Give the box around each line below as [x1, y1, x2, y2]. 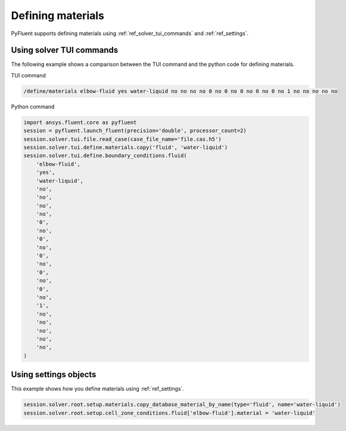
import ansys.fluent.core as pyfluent [23, 119, 137, 126]
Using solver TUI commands [11, 45, 119, 55]
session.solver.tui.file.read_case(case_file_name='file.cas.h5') [23, 136, 222, 142]
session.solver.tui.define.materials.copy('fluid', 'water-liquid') [23, 143, 228, 151]
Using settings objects [11, 370, 96, 380]
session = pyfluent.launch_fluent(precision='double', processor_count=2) [23, 127, 247, 134]
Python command [11, 103, 55, 110]
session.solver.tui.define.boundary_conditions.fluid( [23, 152, 187, 159]
